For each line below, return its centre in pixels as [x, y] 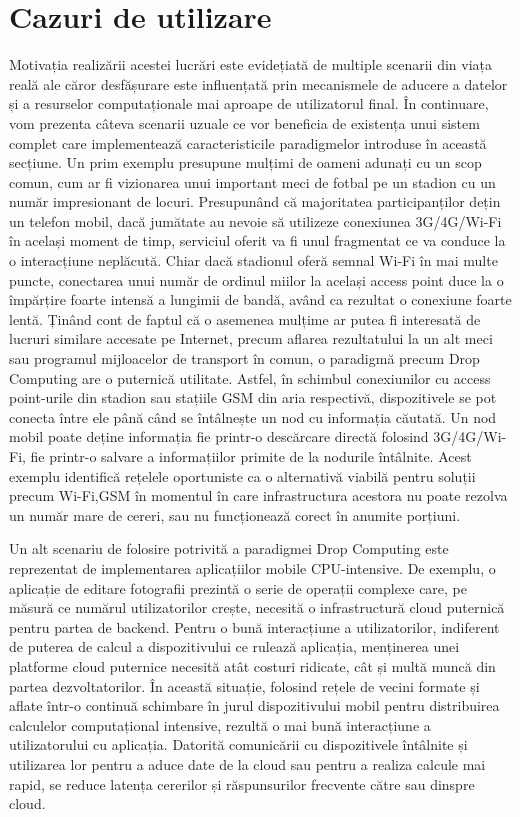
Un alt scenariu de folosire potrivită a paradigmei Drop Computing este [229, 548]
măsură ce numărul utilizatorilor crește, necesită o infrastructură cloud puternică [257, 607]
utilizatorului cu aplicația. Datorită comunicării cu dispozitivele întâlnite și [238, 744]
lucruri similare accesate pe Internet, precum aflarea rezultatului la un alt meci [251, 338]
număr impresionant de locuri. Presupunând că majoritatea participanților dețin [255, 201]
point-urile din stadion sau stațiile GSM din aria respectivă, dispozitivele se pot [253, 397]
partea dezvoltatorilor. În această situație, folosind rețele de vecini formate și [244, 685]
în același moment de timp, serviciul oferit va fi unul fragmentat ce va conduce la [257, 240]
